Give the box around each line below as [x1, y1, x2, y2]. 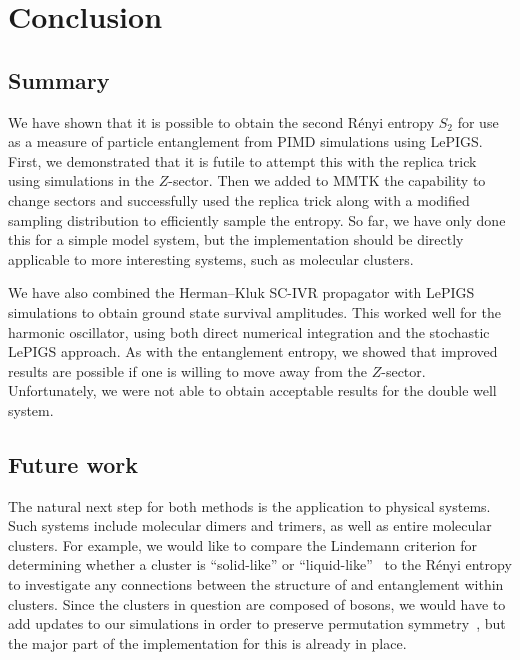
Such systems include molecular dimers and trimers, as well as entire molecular [8, 515, 492, 536]
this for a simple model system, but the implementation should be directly [8, 229, 464, 250]
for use [457, 111, 499, 132]
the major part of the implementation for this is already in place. [8, 632, 407, 653]
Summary [8, 64, 110, 95]
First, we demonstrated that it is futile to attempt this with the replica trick [8, 150, 477, 171]
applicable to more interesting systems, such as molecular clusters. [8, 248, 414, 269]
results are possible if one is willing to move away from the [8, 360, 368, 381]
